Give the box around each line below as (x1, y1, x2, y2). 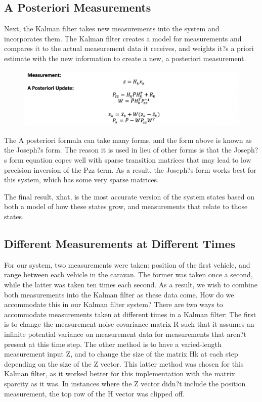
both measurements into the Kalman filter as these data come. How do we (4, 289, 234, 299)
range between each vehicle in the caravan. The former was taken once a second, (4, 269, 253, 280)
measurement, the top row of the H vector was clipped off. (4, 388, 185, 398)
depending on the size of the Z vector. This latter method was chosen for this (4, 358, 244, 369)
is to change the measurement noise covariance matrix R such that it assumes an (4, 319, 254, 329)
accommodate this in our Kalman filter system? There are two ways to (4, 299, 223, 310)
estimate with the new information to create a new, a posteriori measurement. (4, 53, 246, 63)
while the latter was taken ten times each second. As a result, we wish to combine (4, 279, 257, 290)
